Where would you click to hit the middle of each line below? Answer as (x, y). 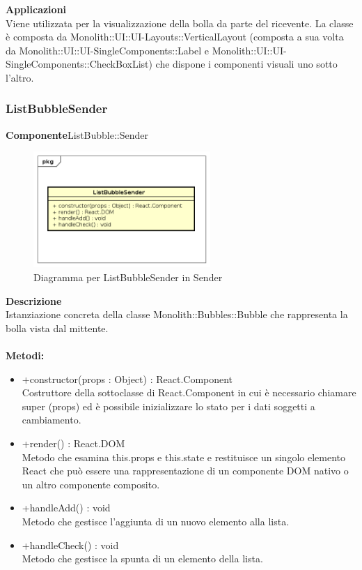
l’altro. (20, 77)
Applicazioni (36, 9)
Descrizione (34, 300)
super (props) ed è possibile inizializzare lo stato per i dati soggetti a (168, 406)
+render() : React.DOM (73, 443)
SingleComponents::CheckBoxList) (79, 64)
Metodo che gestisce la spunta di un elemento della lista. (142, 558)
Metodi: (25, 355)
